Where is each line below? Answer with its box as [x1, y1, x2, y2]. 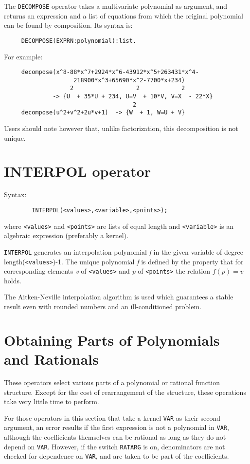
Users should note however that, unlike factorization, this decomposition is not [4, 123, 238, 133]
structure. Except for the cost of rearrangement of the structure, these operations [4, 387, 246, 397]
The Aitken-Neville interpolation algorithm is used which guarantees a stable [4, 292, 233, 302]
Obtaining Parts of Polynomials [4, 330, 220, 350]
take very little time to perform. [4, 396, 99, 407]
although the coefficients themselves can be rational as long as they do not [4, 432, 226, 442]
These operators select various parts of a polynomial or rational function [4, 377, 220, 387]
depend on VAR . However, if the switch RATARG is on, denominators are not [4, 441, 225, 451]
